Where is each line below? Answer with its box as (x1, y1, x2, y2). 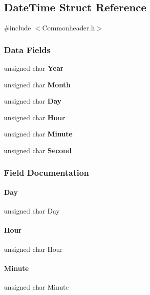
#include (4, 23, 31, 33)
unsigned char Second (4, 145, 72, 155)
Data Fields (4, 43, 51, 55)
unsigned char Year (4, 63, 64, 73)
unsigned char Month (4, 79, 71, 89)
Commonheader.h (42, 23, 95, 33)
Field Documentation (4, 166, 89, 178)
